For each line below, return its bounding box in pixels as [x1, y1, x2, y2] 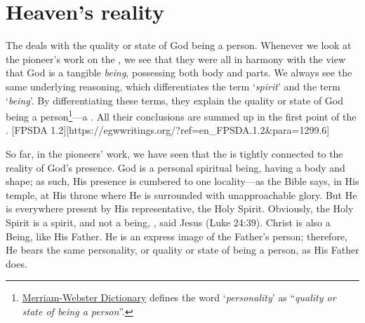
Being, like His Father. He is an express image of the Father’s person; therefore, [6, 228, 347, 243]
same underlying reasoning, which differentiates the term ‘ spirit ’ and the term [6, 78, 340, 93]
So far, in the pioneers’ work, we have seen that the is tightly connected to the [6, 146, 343, 160]
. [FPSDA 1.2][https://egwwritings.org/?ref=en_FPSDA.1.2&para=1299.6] [6, 123, 330, 137]
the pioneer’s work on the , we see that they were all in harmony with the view [6, 51, 346, 66]
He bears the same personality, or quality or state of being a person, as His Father [6, 242, 359, 257]
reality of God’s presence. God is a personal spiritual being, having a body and [6, 160, 345, 174]
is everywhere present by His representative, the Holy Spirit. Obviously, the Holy [6, 201, 354, 216]
